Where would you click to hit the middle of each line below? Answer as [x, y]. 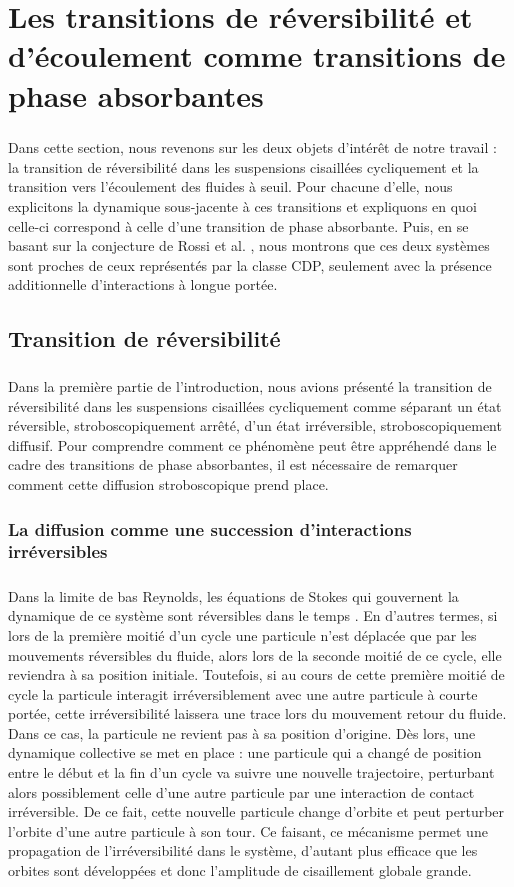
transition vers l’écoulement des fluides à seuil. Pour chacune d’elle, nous [230, 186]
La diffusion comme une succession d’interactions [210, 528]
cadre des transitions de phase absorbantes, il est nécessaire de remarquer [233, 464]
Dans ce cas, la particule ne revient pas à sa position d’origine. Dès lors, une [242, 732]
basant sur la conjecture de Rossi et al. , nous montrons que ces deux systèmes [249, 245]
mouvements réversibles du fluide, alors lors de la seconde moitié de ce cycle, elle [255, 654]
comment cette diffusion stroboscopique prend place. [168, 484]
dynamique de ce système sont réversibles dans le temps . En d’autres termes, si [253, 615]
